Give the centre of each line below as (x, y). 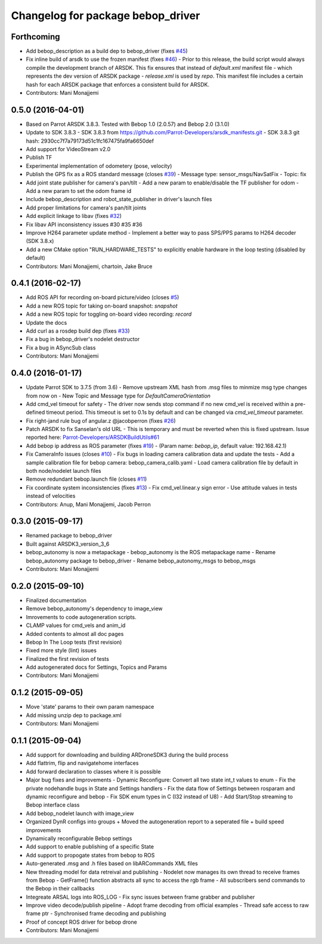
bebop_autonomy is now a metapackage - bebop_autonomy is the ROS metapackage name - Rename (151, 552)
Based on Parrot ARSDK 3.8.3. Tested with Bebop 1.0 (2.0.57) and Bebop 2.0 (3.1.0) (128, 124)
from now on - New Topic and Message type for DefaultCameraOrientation (118, 396)
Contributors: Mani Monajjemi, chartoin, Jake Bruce (89, 266)
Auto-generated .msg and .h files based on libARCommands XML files (112, 863)
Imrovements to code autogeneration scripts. (81, 617)
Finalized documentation (56, 600)
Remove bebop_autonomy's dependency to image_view (95, 608)
